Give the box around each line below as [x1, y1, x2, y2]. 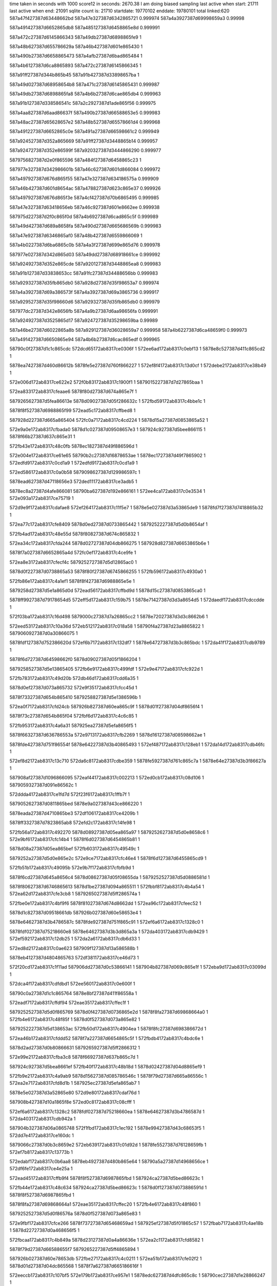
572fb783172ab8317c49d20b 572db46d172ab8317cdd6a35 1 [9, 675, 138, 681]
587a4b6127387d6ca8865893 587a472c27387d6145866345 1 [9, 62, 142, 68]
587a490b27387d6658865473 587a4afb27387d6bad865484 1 [9, 53, 143, 59]
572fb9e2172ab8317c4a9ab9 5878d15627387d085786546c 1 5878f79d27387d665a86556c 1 [9, 1073, 207, 1079]
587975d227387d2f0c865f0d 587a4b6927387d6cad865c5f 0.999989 [9, 213, 159, 220]
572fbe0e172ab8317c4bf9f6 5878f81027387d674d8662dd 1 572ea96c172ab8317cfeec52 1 [9, 900, 202, 906]
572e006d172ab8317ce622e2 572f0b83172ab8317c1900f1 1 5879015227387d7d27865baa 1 [9, 379, 203, 385]
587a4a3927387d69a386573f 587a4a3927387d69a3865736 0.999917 [9, 289, 159, 295]
